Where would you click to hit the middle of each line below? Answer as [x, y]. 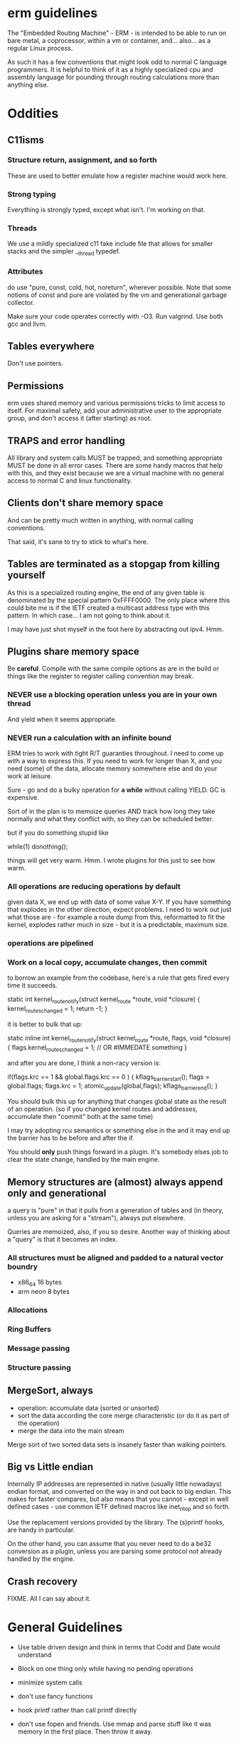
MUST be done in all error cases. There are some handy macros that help [115, 465]
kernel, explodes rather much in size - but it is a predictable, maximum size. [118, 925]
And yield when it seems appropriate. [62, 719]
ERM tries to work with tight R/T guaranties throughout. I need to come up [116, 753]
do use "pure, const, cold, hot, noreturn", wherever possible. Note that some [119, 287]
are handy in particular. [41, 1530]
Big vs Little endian [51, 1467]
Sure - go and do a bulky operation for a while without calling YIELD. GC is [117, 790]
